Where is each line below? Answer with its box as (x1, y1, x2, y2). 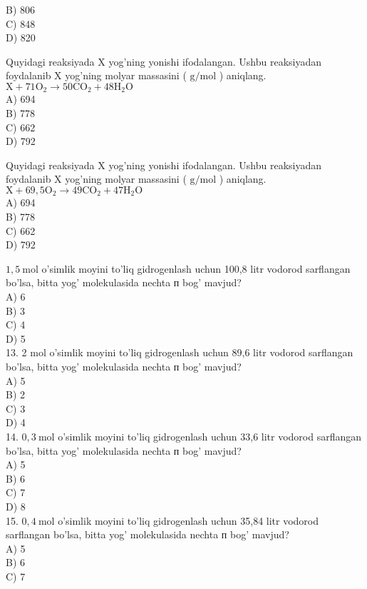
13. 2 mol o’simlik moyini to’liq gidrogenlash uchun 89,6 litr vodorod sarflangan (6, 345, 353, 360)
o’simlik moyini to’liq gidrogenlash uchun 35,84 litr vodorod (58, 513, 319, 528)
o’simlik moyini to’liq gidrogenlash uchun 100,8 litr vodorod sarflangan (41, 261, 351, 276)
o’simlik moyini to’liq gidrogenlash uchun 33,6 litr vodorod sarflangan (58, 428, 362, 443)
